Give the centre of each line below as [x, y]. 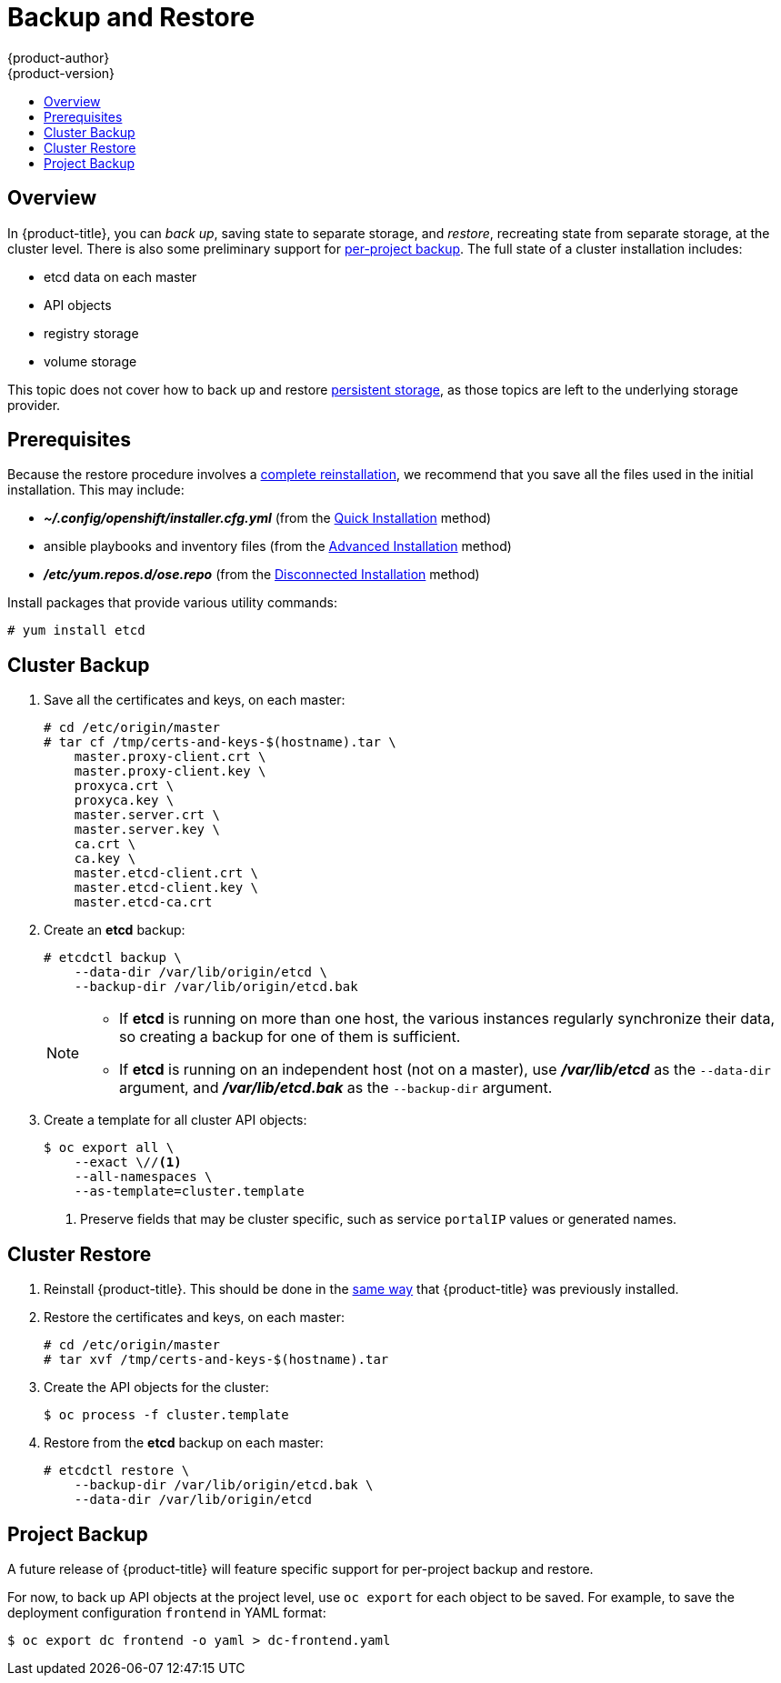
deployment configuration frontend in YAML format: [167, 1612]
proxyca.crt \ [124, 786]
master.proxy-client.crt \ [170, 757]
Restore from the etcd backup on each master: [184, 1443]
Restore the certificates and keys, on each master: [194, 1317]
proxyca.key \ [124, 801]
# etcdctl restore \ [117, 1471]
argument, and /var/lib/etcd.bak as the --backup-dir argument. [336, 1088]
